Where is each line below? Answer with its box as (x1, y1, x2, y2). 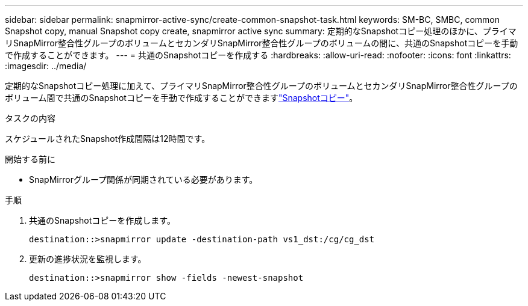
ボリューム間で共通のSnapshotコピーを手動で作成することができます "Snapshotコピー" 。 (5, 93, 358, 103)
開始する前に (5, 154, 55, 164)
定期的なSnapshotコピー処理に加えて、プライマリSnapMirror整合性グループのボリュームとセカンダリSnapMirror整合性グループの (5, 81, 518, 91)
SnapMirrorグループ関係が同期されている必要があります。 (29, 174, 258, 185)
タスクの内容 (5, 113, 55, 123)
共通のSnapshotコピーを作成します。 (29, 215, 175, 225)
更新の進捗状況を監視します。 (29, 254, 146, 264)
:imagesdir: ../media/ (5, 61, 87, 71)
